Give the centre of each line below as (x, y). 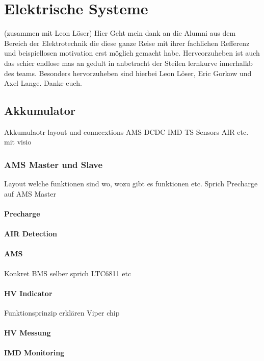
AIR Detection (31, 234)
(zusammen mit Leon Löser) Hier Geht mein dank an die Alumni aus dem (120, 33)
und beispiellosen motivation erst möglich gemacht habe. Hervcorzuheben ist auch (132, 53)
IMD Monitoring (34, 353)
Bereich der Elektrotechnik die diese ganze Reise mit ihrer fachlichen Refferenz (127, 43)
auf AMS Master (30, 193)
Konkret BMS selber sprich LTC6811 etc (68, 273)
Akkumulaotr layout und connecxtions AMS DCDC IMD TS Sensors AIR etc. (126, 131)
